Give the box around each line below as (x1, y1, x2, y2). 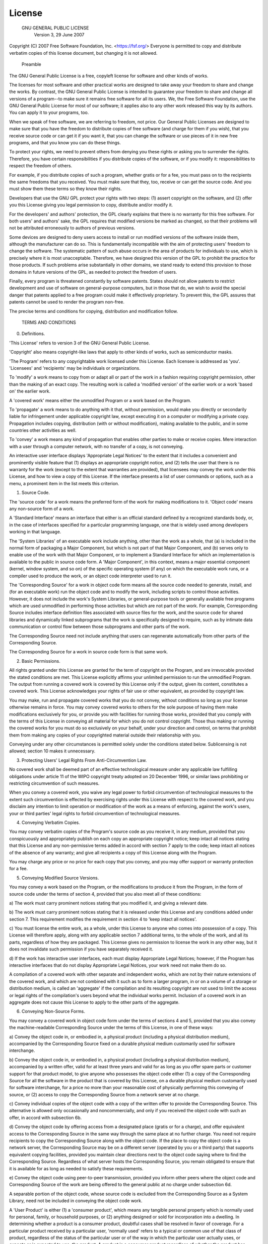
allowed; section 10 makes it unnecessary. (9, 748, 95, 754)
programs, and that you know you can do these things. (9, 140, 121, 146)
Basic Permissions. (21, 658, 61, 664)
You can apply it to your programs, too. (9, 109, 89, 115)
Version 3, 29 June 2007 (34, 31, 84, 37)
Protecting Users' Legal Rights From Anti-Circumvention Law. (21, 757, 147, 763)
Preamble (21, 61, 42, 67)
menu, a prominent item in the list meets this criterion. (9, 480, 119, 486)
